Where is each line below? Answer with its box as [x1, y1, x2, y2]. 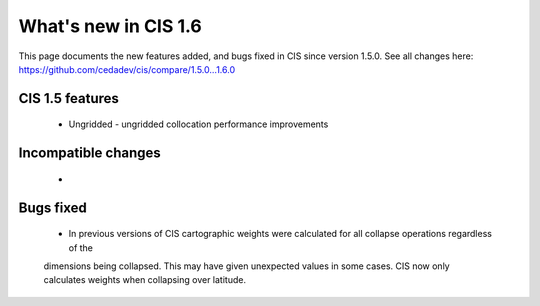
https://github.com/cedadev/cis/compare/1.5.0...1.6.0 [18, 63, 236, 75]
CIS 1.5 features [18, 90, 120, 107]
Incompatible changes [18, 145, 162, 162]
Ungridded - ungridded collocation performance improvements [68, 118, 329, 130]
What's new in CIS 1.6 [18, 15, 202, 37]
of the [68, 241, 94, 254]
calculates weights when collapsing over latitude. [43, 274, 247, 286]
